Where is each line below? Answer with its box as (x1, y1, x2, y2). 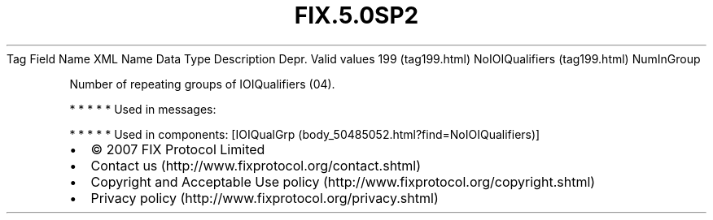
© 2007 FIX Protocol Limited (90, 140, 265, 157)
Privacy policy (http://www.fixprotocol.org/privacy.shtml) (90, 189, 439, 206)
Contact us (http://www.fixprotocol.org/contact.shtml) (90, 157, 422, 174)
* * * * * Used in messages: (69, 101, 217, 116)
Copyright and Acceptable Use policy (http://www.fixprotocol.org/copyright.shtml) (90, 173, 596, 190)
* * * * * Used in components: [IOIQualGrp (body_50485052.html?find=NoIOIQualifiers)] (69, 127, 540, 141)
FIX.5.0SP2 (294, 2, 419, 29)
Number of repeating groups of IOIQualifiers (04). (69, 76, 335, 91)
